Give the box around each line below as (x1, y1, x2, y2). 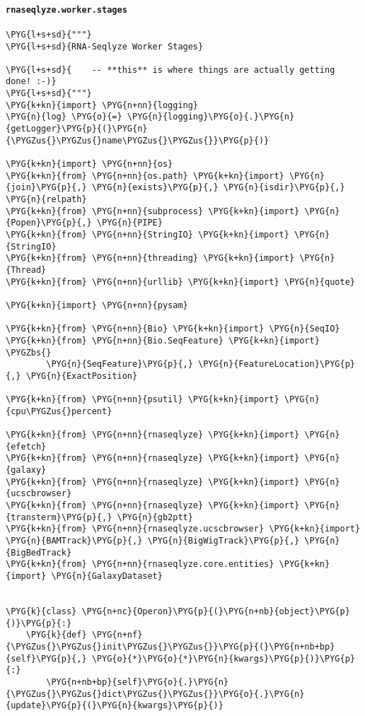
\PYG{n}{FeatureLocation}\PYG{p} (198, 359, 355, 370)
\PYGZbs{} (6, 347, 52, 358)
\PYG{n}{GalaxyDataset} (51, 571, 163, 582)
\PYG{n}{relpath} (6, 194, 87, 205)
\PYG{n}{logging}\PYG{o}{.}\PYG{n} (127, 112, 295, 122)
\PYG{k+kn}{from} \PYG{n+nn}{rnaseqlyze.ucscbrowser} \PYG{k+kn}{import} (6, 524, 361, 534)
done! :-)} (6, 76, 57, 87)
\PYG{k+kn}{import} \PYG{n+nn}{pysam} (6, 300, 188, 310)
